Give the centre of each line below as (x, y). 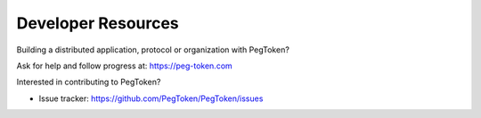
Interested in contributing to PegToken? (89, 82)
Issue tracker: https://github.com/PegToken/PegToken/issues (151, 98)
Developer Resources (98, 23)
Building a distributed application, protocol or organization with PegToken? (153, 50)
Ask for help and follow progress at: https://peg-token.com (125, 66)
